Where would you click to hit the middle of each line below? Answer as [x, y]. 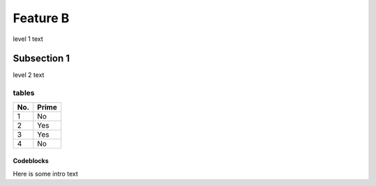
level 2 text [29, 75]
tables [24, 93]
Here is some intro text [45, 174]
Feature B [41, 18]
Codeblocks [31, 161]
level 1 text [28, 39]
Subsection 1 [41, 59]
